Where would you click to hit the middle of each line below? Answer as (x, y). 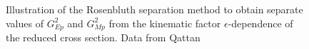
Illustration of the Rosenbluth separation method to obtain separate (154, 9)
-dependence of (260, 23)
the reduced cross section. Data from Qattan (103, 37)
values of (25, 23)
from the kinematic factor (165, 23)
